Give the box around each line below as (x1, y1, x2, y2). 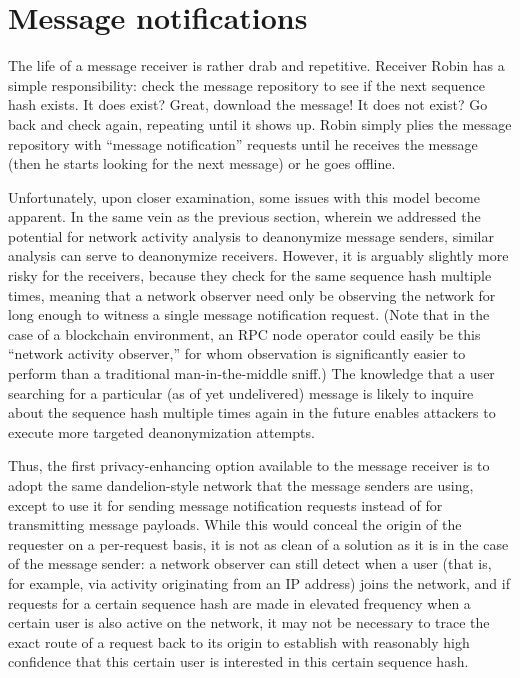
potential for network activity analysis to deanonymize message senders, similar (8, 225, 494, 246)
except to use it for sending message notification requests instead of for (8, 494, 443, 515)
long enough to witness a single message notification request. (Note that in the (8, 304, 490, 325)
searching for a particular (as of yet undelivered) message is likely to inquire (8, 382, 474, 403)
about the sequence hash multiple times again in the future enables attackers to (8, 402, 496, 423)
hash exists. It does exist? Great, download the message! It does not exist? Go (8, 94, 488, 115)
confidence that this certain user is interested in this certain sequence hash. (8, 651, 469, 672)
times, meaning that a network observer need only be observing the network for (8, 284, 496, 305)
